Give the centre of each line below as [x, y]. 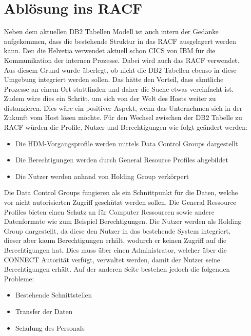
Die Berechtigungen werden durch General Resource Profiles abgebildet [122, 160]
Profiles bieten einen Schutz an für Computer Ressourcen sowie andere [109, 211]
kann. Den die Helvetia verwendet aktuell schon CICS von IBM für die [110, 50]
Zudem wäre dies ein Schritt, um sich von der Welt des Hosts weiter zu [110, 98]
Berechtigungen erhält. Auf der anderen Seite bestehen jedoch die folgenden [117, 269]
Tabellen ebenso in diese [200, 69]
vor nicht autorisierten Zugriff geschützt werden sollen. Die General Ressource [120, 202]
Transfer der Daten [44, 311]
